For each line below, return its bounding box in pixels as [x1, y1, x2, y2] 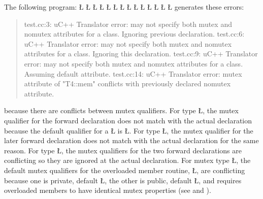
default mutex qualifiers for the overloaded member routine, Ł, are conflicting [4, 164, 245, 175]
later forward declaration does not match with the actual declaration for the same [4, 135, 259, 146]
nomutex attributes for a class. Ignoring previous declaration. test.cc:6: [24, 28, 245, 39]
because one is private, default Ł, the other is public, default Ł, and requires [4, 175, 242, 185]
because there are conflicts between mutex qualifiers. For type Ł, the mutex [4, 105, 239, 116]
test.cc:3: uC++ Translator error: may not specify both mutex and [24, 18, 232, 29]
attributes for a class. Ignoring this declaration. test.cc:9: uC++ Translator [24, 48, 258, 59]
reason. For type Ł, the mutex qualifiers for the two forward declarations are [4, 145, 242, 155]
